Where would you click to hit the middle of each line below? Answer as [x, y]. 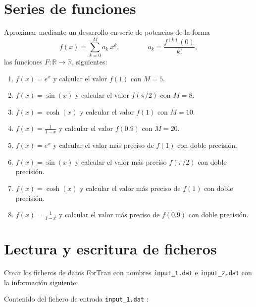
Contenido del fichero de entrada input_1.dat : [76, 299]
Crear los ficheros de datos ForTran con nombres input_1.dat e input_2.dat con [128, 273]
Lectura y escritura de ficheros [110, 249]
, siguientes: [90, 61]
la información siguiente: [41, 282]
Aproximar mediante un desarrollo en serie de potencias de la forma [107, 32]
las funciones [23, 61]
